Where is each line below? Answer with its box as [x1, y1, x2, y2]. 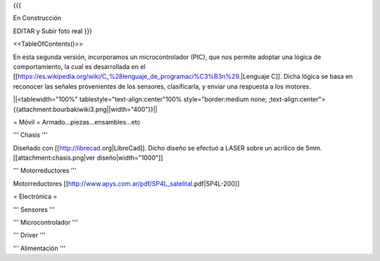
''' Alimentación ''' [13, 243, 66, 253]
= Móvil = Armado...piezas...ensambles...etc [13, 117, 141, 126]
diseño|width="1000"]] [96, 153, 163, 162]
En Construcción [13, 14, 62, 23]
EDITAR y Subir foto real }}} [13, 27, 93, 35]
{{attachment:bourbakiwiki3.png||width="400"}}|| [13, 105, 158, 113]
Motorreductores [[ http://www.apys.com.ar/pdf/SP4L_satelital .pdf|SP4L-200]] [13, 179, 240, 188]
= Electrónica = [13, 192, 58, 200]
